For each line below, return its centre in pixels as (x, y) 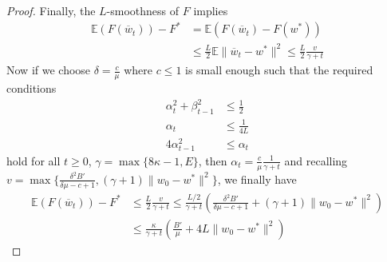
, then (213, 160)
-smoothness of (143, 10)
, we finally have (257, 179)
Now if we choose (49, 70)
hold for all (34, 160)
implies (211, 10)
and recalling (316, 160)
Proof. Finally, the (51, 10)
